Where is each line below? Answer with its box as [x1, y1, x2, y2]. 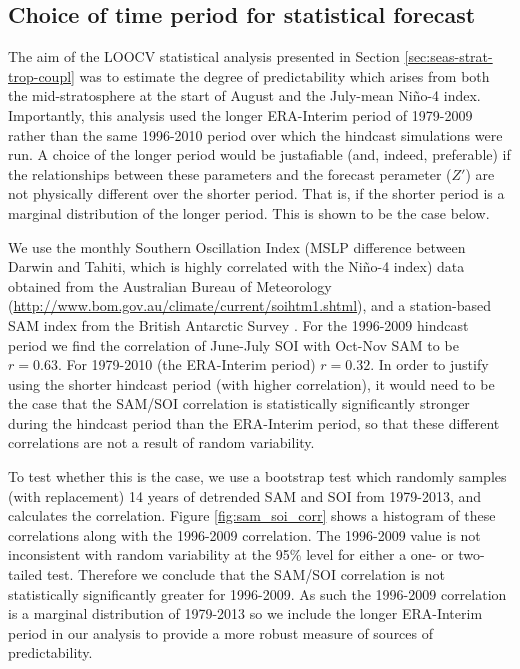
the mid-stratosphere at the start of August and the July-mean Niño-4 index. [8, 85, 481, 106]
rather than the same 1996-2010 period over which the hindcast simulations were [8, 124, 503, 145]
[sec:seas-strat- [404, 46, 493, 67]
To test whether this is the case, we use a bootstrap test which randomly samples [8, 466, 507, 487]
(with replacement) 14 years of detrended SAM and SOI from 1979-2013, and [8, 485, 482, 506]
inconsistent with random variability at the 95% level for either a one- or [8, 544, 454, 565]
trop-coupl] [8, 65, 75, 86]
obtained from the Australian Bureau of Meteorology [8, 275, 332, 296]
